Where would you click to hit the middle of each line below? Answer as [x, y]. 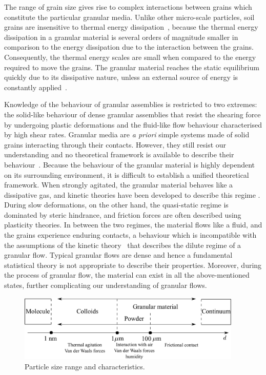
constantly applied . [36, 87]
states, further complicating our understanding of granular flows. [106, 285]
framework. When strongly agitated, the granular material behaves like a [119, 185]
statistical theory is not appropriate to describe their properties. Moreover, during [133, 265]
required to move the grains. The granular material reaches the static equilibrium [132, 67]
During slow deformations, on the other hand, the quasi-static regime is [116, 205]
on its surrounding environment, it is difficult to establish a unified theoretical [127, 174]
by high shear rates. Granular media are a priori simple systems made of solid [127, 134]
